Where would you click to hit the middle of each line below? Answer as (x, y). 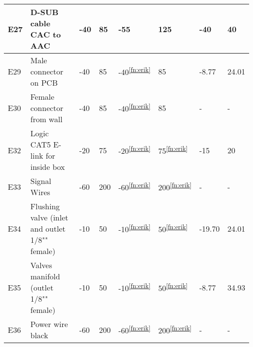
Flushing (45, 206)
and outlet (48, 228)
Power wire (49, 324)
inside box (48, 167)
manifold (45, 276)
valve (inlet (49, 217)
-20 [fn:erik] (135, 150)
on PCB (44, 82)
